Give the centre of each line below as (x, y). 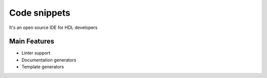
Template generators (43, 67)
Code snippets (40, 13)
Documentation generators (49, 60)
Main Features (32, 41)
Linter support (36, 53)
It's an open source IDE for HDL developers (53, 27)
